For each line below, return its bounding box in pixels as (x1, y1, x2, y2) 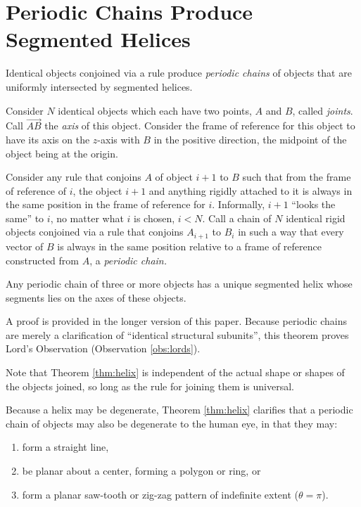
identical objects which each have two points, (58, 103, 252, 117)
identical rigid (286, 210, 346, 225)
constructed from (6, 252, 79, 267)
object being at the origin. (6, 146, 118, 160)
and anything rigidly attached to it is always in (148, 183, 353, 198)
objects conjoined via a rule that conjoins (6, 224, 184, 239)
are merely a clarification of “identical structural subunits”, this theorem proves (6, 327, 349, 342)
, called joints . (292, 103, 353, 117)
